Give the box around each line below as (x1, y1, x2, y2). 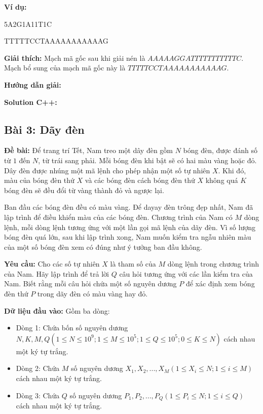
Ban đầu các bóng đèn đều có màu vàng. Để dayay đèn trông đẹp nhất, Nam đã (4, 202, 253, 212)
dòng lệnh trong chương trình (167, 258, 259, 269)
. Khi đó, (218, 165, 246, 175)
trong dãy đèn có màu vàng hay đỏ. (37, 288, 148, 299)
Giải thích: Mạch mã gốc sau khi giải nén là (4, 52, 145, 63)
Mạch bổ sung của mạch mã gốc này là (4, 62, 126, 73)
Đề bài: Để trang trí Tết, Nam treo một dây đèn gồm (4, 145, 173, 156)
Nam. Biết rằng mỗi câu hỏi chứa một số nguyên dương (4, 278, 177, 289)
